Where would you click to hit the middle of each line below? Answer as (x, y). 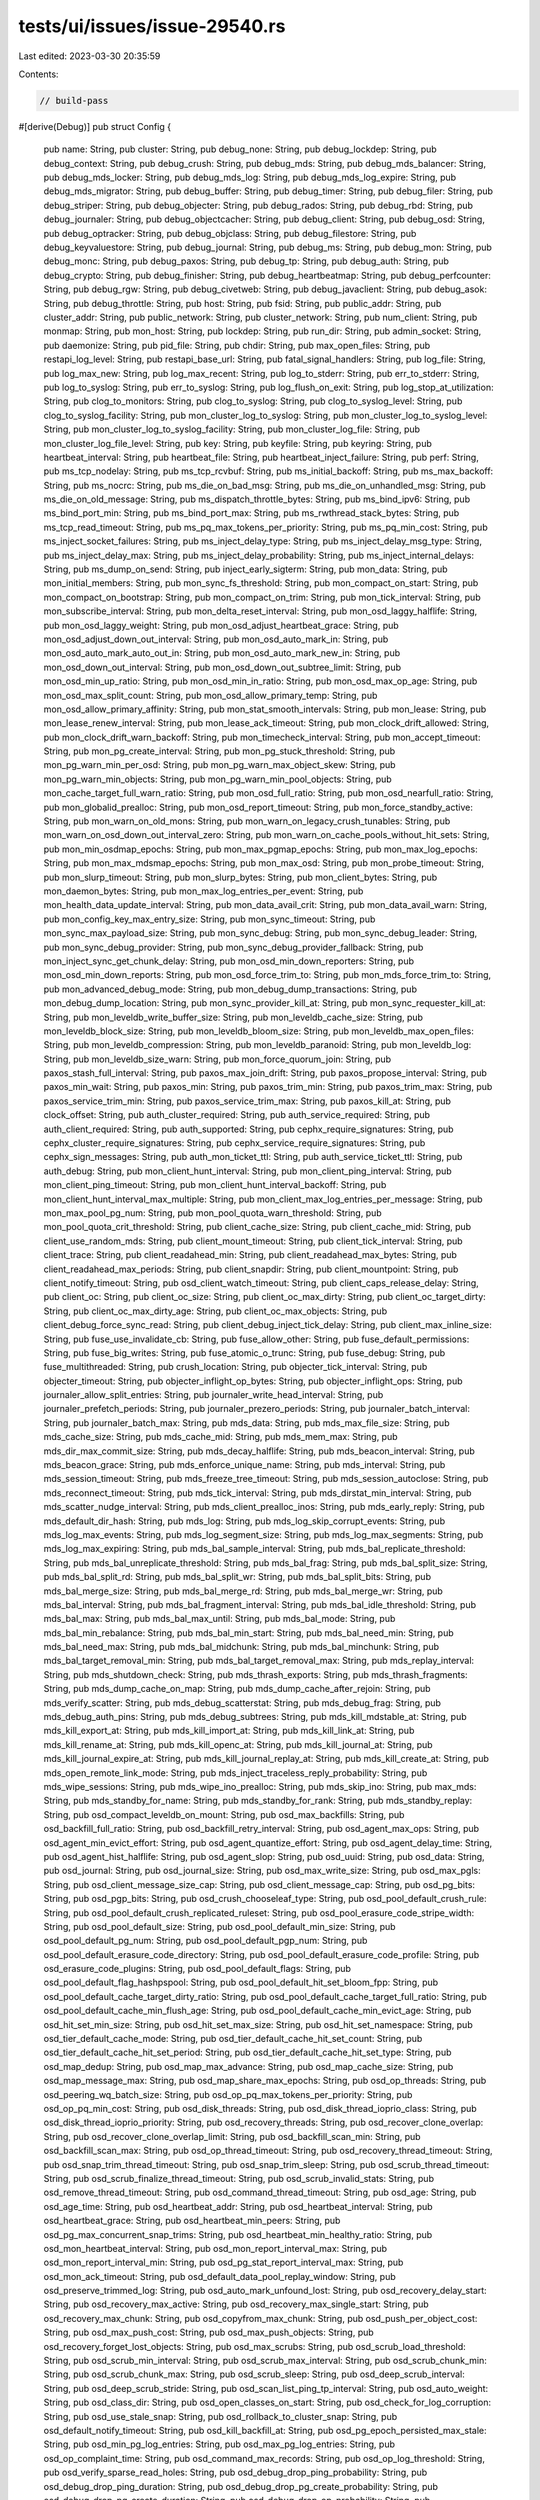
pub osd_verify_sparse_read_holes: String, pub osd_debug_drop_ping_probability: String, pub (235, 2472)
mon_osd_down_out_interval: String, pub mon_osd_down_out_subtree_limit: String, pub (222, 667)
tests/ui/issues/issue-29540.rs (152, 26)
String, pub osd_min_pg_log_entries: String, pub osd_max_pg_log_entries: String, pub (219, 2444)
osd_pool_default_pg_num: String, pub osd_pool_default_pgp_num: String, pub (205, 1941)
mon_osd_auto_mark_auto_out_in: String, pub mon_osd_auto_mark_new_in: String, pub (222, 653)
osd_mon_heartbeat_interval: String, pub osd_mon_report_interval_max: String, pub (215, 2248)
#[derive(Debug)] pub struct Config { (95, 126)
